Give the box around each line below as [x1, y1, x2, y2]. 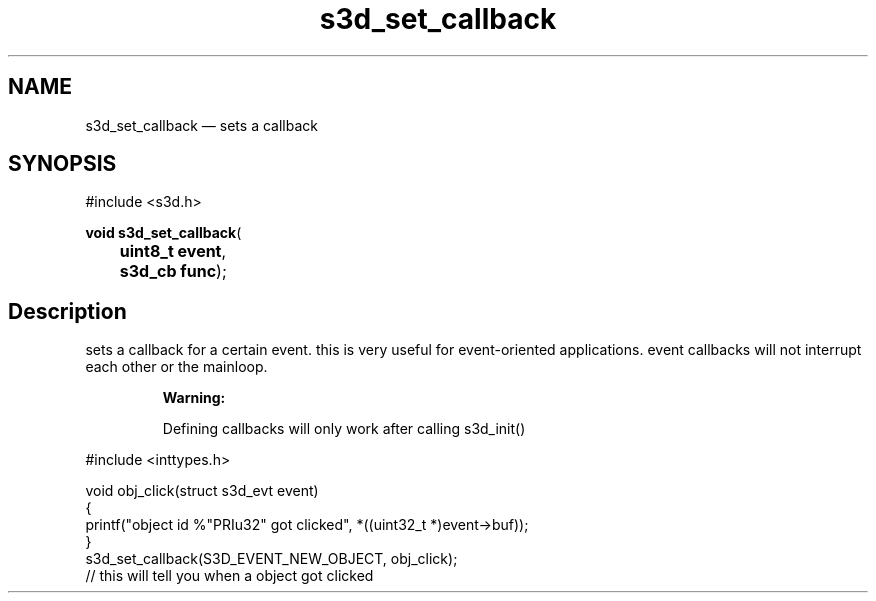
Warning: [162, 389, 226, 407]
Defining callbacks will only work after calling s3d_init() [162, 420, 526, 438]
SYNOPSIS [8, 151, 117, 177]
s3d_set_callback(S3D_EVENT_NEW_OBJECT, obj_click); [85, 550, 458, 568]
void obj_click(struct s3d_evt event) [85, 482, 319, 500]
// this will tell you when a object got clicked [85, 567, 374, 585]
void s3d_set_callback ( [85, 224, 242, 242]
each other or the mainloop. [85, 358, 268, 376]
